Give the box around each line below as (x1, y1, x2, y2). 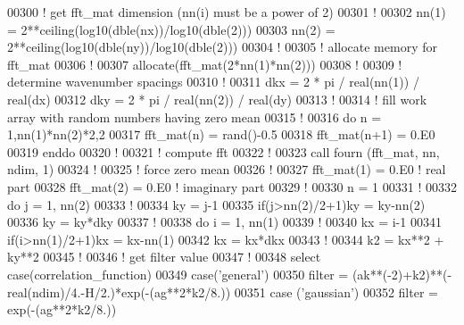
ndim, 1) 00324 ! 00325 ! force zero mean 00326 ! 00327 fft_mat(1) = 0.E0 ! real (7, 160, 446, 179)
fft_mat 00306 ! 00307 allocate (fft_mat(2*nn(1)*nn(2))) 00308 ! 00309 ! (7, 54, 402, 73)
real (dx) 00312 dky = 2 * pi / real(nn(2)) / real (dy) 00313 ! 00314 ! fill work (7, 89, 427, 108)
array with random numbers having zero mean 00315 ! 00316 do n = (7, 107, 382, 126)
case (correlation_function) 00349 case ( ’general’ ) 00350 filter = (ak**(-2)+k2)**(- (7, 264, 452, 283)
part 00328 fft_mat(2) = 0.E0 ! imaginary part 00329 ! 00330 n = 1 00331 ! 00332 (7, 177, 457, 196)
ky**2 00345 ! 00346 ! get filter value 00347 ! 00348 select (7, 247, 321, 266)
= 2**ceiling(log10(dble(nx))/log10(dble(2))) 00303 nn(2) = (7, 20, 336, 38)
